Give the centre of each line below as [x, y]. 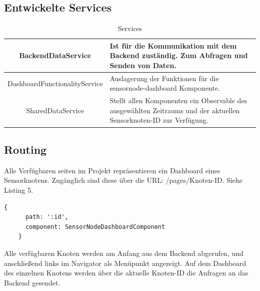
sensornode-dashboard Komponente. [165, 88]
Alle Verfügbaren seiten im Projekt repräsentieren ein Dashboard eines [112, 170]
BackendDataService [55, 55]
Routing [25, 149]
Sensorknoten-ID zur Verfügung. [159, 120]
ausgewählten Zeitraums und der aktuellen [175, 110]
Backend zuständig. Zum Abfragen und [179, 55]
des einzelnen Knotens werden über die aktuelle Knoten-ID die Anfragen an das [126, 273]
